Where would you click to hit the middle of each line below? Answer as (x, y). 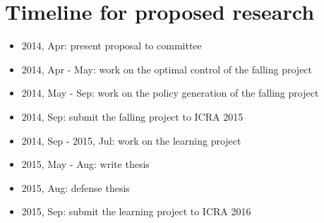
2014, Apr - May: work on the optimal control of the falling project (167, 69)
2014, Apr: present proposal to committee (112, 46)
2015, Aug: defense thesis (76, 187)
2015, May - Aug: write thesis (85, 164)
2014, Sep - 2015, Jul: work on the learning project (131, 140)
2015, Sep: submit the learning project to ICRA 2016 (136, 211)
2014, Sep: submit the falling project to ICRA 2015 (132, 116)
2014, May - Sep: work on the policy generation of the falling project (170, 93)
